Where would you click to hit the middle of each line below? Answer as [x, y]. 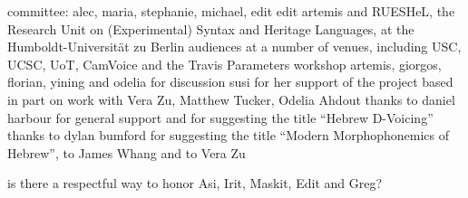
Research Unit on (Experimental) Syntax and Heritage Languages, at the [211, 28]
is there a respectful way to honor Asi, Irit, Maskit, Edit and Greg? [195, 183]
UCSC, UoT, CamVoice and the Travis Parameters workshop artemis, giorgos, [224, 64]
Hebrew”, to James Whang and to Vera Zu [127, 152]
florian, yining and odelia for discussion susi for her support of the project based [230, 82]
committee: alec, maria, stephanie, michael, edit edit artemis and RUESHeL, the [231, 11]
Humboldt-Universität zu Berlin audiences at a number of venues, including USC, [234, 47]
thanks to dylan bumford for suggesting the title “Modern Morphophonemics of [229, 135]
